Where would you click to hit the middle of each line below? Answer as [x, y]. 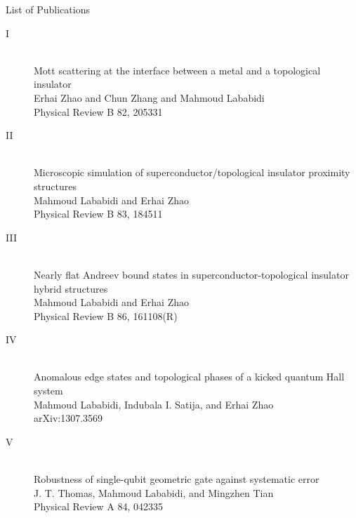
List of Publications [48, 9]
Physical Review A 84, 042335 [99, 506]
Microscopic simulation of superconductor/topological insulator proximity [192, 172]
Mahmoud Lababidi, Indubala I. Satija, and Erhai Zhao [154, 404]
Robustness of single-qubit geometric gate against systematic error [177, 479]
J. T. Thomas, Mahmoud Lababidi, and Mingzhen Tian [154, 492]
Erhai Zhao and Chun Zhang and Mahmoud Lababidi [149, 97]
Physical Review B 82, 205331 [98, 111]
